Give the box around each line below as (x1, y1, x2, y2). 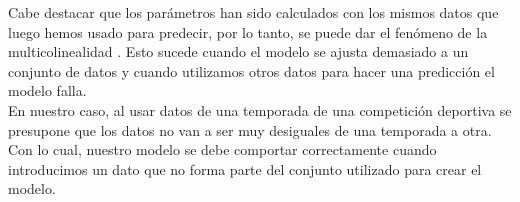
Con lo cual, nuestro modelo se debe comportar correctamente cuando (8, 139, 437, 160)
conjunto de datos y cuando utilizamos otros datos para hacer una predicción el (8, 60, 495, 81)
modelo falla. (8, 80, 87, 101)
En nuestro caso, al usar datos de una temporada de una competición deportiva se (8, 99, 512, 120)
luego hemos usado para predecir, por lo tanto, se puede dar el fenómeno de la (8, 21, 488, 42)
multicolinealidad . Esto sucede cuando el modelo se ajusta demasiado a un (8, 41, 469, 62)
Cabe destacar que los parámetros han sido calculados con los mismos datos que (8, 2, 499, 22)
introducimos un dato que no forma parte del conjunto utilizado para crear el (8, 158, 482, 179)
